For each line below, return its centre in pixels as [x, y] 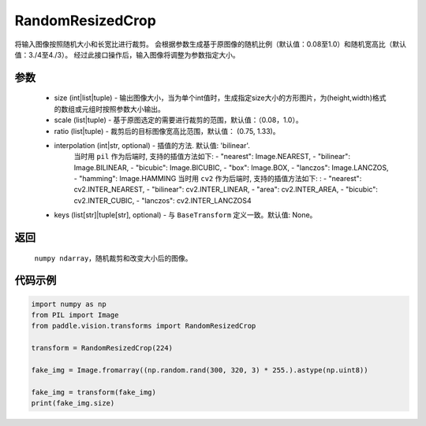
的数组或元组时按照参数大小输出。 [109, 109]
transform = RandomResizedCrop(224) [102, 348]
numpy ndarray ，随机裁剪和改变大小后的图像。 [113, 258]
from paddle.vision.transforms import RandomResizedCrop [144, 326]
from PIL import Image [75, 315]
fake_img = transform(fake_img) [94, 392]
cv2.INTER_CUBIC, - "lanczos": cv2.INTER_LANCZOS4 [163, 200]
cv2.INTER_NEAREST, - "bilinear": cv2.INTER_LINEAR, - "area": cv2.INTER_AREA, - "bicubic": [226, 190]
